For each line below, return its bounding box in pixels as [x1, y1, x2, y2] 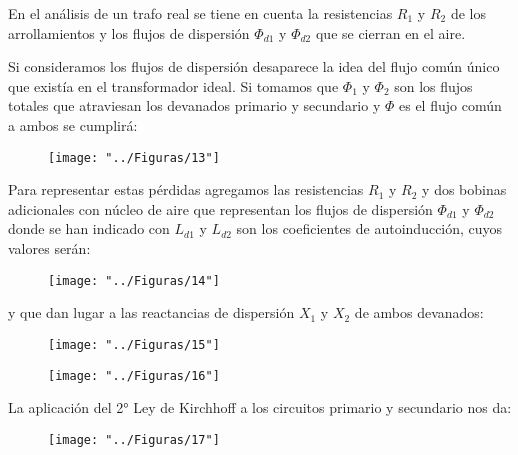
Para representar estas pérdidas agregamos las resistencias [8, 179, 364, 200]
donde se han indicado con [8, 218, 170, 239]
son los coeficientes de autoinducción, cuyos [236, 218, 503, 239]
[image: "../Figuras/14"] [48, 273, 220, 288]
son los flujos [394, 75, 473, 96]
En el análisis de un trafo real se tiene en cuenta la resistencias [8, 3, 393, 23]
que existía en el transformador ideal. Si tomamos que [8, 75, 339, 96]
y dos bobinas [422, 179, 507, 200]
